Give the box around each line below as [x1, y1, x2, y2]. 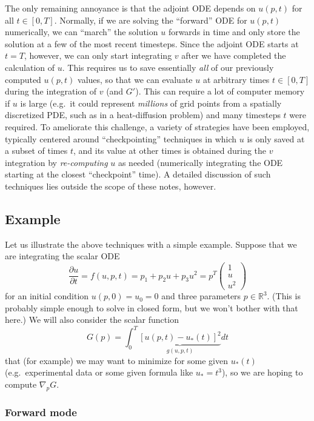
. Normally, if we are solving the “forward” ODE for [54, 13, 247, 26]
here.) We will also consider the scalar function [5, 313, 179, 326]
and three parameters [161, 290, 241, 302]
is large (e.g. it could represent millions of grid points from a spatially [20, 96, 282, 109]
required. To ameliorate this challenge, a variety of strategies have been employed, [5, 120, 310, 133]
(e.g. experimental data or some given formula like [5, 366, 193, 379]
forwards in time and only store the [168, 25, 300, 38]
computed [5, 73, 41, 85]
